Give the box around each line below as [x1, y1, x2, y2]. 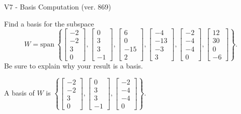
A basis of [4, 87, 35, 98]
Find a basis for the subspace [4, 18, 94, 28]
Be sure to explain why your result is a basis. [4, 60, 143, 70]
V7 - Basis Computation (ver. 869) [4, 1, 111, 11]
